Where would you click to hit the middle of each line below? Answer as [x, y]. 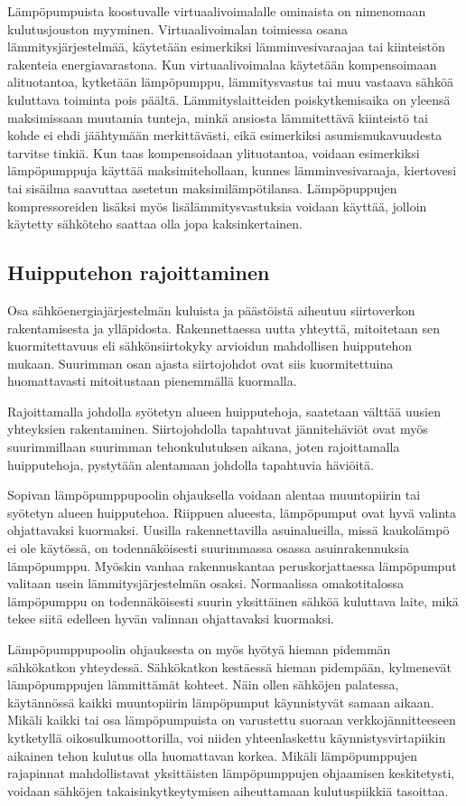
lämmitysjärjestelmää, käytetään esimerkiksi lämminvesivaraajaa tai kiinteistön [226, 47]
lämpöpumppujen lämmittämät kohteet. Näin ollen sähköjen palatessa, [203, 684]
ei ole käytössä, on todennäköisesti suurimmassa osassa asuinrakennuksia [209, 548]
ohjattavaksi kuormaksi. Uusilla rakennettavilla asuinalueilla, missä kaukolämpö [228, 530]
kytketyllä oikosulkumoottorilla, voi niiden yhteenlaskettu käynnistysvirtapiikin [227, 737]
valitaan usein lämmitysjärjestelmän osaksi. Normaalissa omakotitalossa [206, 583]
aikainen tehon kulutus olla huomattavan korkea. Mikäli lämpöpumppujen [213, 755]
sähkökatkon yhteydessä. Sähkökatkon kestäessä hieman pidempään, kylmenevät [230, 666]
